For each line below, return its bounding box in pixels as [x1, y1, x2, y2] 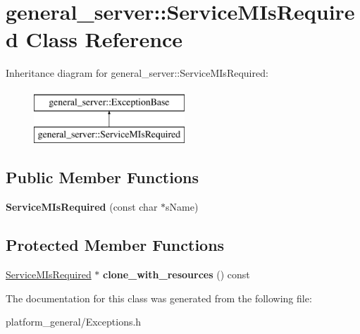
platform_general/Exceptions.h [6, 314, 142, 329]
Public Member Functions [6, 166, 199, 188]
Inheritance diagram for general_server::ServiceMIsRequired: [6, 66, 268, 80]
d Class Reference [6, 25, 183, 54]
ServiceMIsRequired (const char [6, 199, 158, 214]
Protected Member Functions [6, 234, 225, 256]
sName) [166, 199, 199, 214]
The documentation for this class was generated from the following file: [6, 290, 312, 305]
